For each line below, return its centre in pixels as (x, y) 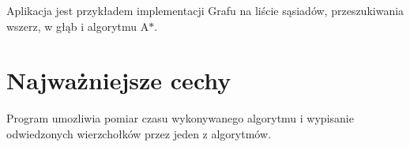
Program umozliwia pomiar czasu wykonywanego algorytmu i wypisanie (180, 118)
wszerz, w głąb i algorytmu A (78, 26)
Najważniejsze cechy (119, 80)
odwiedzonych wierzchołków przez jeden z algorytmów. (139, 133)
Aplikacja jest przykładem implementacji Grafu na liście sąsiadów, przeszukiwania (205, 10)
